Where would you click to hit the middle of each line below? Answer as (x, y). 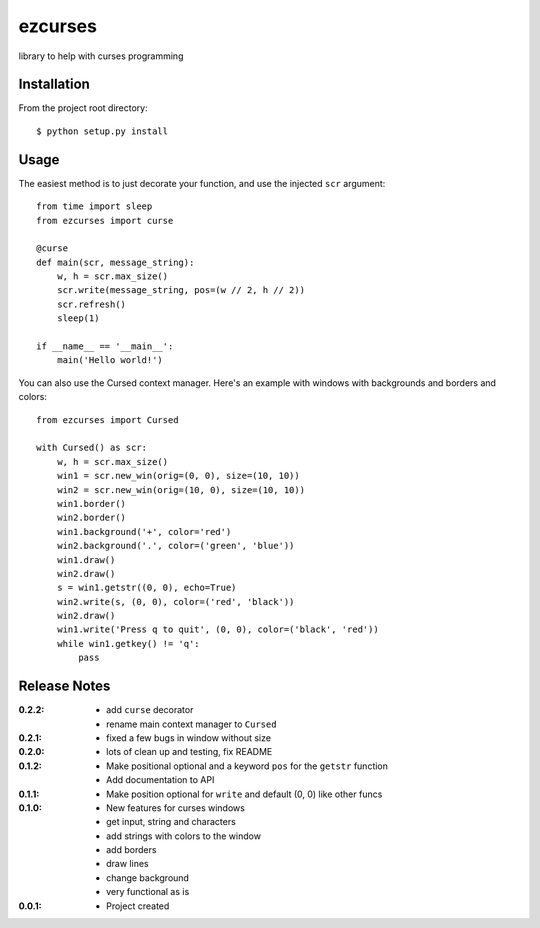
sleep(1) (78, 318)
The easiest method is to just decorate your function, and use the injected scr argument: (202, 183)
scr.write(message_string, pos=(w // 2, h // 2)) (180, 290)
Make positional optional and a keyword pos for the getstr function (247, 766)
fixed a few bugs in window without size (189, 737)
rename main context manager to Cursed (191, 724)
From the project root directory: (83, 108)
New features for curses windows (175, 807)
